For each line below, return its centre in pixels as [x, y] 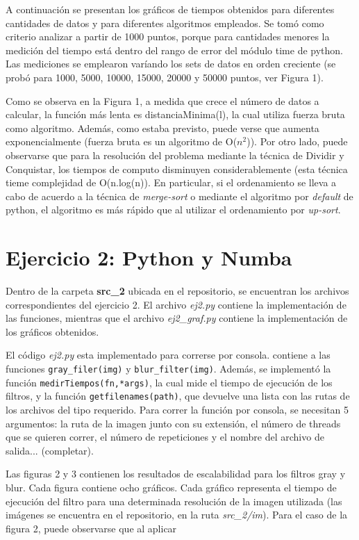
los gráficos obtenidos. [52, 331]
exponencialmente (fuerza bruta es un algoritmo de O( [122, 141]
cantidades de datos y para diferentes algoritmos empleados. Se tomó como [165, 23]
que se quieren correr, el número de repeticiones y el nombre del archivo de [165, 437]
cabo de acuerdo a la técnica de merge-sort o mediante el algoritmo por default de [179, 196]
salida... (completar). [50, 450]
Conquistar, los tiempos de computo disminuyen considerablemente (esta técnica [177, 169]
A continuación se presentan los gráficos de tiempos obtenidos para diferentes [170, 9]
